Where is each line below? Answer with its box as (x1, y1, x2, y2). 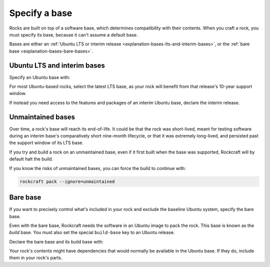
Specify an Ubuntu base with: (9, 74, 70, 80)
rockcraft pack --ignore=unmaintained (19, 178, 115, 184)
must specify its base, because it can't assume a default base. (9, 31, 138, 37)
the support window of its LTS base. (9, 140, 83, 146)
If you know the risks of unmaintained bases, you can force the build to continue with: (9, 165, 186, 171)
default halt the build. (9, 156, 53, 162)
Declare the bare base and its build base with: (9, 238, 104, 244)
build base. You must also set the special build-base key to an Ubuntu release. (9, 229, 175, 235)
